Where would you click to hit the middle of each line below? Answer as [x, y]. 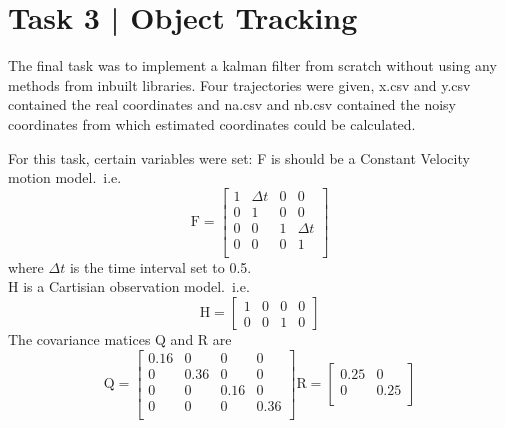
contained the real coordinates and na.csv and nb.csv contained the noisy [232, 104]
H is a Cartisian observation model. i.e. [129, 286]
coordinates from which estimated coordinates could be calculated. [212, 123]
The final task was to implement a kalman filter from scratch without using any [252, 65]
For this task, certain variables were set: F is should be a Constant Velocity [239, 157]
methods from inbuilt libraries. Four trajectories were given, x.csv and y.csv [239, 84]
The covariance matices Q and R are [120, 339]
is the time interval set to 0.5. [160, 266]
